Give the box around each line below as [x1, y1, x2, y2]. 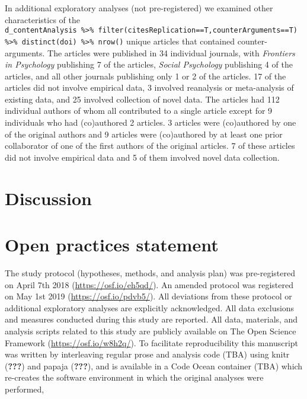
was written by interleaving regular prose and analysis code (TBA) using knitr [5, 348, 290, 360]
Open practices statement [5, 232, 219, 256]
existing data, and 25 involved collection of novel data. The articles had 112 [5, 92, 280, 105]
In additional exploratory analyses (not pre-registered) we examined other [5, 2, 273, 14]
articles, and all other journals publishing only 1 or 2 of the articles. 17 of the [5, 69, 286, 82]
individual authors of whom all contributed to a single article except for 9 [5, 104, 273, 117]
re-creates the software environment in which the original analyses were [5, 371, 264, 384]
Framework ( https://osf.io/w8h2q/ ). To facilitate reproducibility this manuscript [5, 336, 299, 349]
